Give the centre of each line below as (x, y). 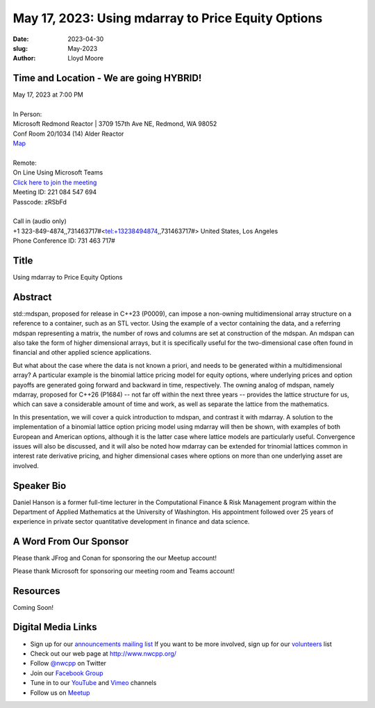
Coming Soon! (33, 607)
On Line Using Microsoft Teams (58, 172)
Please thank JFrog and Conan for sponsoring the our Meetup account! (115, 558)
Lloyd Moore (86, 58)
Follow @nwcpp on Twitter (68, 663)
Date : (21, 39)
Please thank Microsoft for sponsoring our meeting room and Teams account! (124, 571)
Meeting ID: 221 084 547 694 (55, 192)
